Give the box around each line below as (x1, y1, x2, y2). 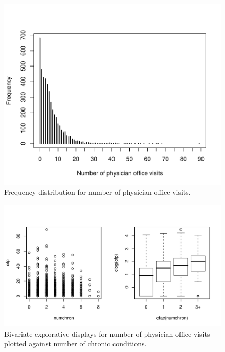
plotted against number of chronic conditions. (4, 338, 147, 349)
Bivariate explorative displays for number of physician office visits (4, 328, 210, 339)
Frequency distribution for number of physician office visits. (4, 186, 191, 197)
